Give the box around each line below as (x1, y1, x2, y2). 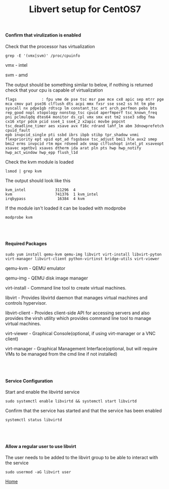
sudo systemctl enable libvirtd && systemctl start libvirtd (5, 399, 137, 404)
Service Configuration (5, 378, 53, 384)
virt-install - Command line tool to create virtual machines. (5, 285, 126, 291)
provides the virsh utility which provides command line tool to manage (5, 315, 152, 321)
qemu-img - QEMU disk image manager (5, 275, 89, 281)
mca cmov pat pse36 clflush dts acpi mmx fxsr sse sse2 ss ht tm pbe (5, 101, 155, 106)
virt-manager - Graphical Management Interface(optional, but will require (5, 346, 158, 351)
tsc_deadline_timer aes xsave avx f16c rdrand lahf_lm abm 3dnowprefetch (5, 123, 164, 129)
